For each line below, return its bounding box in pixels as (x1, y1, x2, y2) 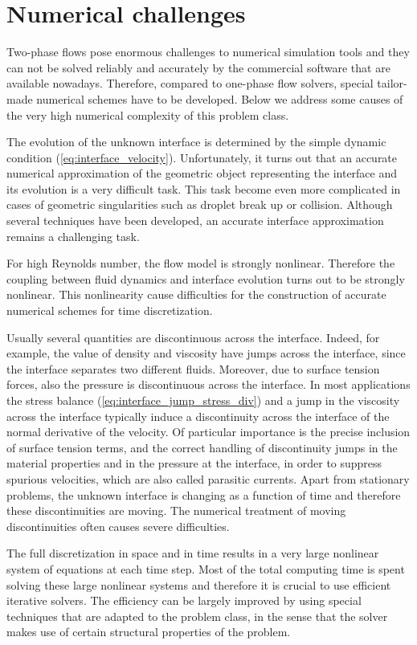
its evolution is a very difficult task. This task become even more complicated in (6, 180, 401, 197)
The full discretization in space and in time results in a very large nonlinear (6, 545, 379, 561)
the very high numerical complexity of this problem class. (6, 106, 289, 123)
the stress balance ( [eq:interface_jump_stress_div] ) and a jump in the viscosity (6, 392, 400, 408)
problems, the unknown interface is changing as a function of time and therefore (6, 486, 401, 503)
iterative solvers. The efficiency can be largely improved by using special (6, 592, 362, 609)
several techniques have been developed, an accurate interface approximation (6, 212, 384, 229)
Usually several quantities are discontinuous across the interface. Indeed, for (6, 329, 380, 345)
